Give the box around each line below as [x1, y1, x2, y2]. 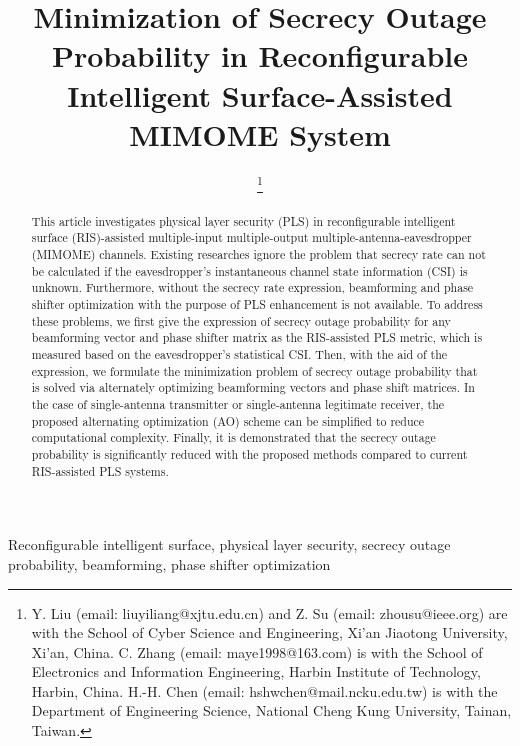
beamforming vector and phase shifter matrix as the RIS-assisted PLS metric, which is [31, 329, 483, 346]
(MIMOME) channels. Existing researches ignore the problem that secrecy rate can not [31, 246, 486, 263]
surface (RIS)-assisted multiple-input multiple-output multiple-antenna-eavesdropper [31, 229, 472, 246]
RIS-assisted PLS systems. [31, 462, 169, 479]
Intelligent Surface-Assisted [67, 74, 453, 115]
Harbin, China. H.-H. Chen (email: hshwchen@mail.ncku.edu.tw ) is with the [31, 680, 498, 701]
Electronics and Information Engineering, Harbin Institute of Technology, [31, 661, 481, 682]
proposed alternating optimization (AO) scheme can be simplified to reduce [31, 412, 425, 429]
